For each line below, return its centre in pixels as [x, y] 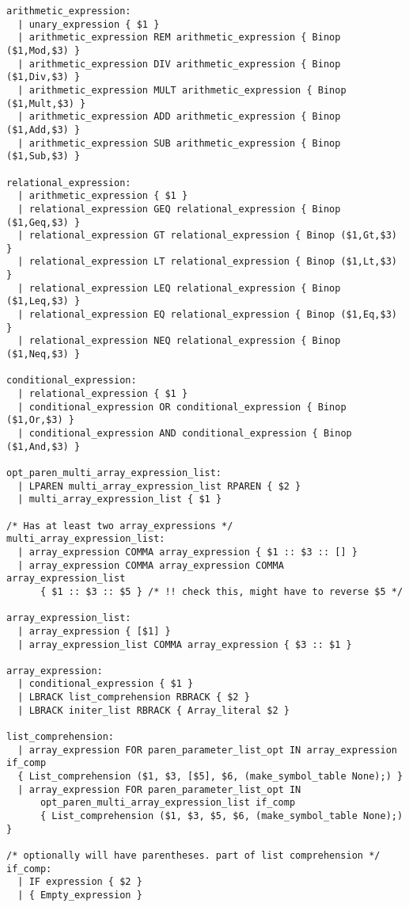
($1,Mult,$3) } [46, 103]
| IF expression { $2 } [80, 882]
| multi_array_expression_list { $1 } [120, 499]
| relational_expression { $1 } [103, 394]
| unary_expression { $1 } [89, 24]
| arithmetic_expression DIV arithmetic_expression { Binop [179, 64]
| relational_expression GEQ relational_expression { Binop [179, 209]
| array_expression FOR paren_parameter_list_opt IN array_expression [207, 750]
